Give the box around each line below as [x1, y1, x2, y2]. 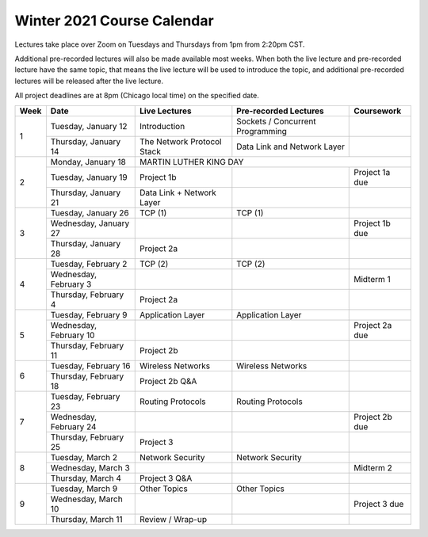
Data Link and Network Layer [236, 141, 345, 152]
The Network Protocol [139, 135, 222, 147]
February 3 [50, 278, 92, 289]
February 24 [50, 421, 97, 432]
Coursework [353, 105, 402, 116]
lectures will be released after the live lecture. [14, 76, 164, 86]
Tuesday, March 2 [50, 451, 118, 463]
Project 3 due [353, 498, 404, 509]
